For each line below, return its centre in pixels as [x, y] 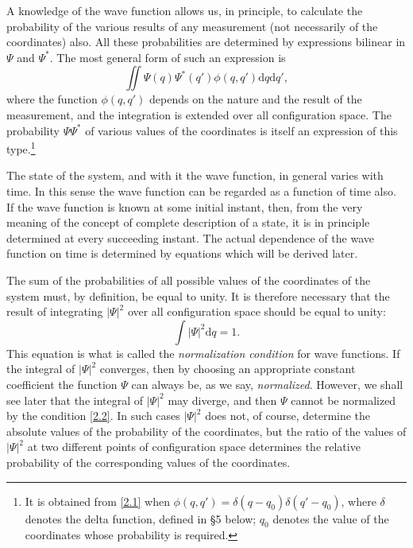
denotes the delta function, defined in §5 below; [141, 518]
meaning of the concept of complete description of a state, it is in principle [188, 222]
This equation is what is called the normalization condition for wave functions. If [203, 353]
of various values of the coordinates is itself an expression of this [241, 130]
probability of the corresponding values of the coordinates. [149, 462]
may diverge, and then [222, 400]
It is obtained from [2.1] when [97, 501]
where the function [52, 99]
